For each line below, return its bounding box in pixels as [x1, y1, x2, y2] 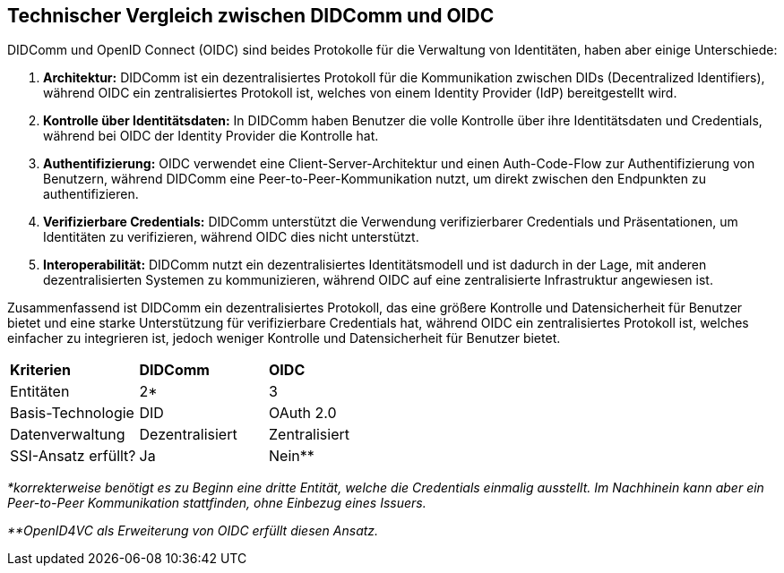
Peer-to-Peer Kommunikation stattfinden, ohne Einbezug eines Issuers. [7, 495, 426, 511]
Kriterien [10, 361, 72, 380]
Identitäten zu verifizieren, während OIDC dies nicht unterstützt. [43, 229, 419, 245]
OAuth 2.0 [269, 404, 337, 423]
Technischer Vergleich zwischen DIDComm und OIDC [7, 4, 495, 27]
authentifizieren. [43, 186, 139, 202]
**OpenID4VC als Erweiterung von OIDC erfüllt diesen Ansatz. [7, 523, 379, 539]
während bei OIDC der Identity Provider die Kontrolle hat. [43, 128, 379, 144]
